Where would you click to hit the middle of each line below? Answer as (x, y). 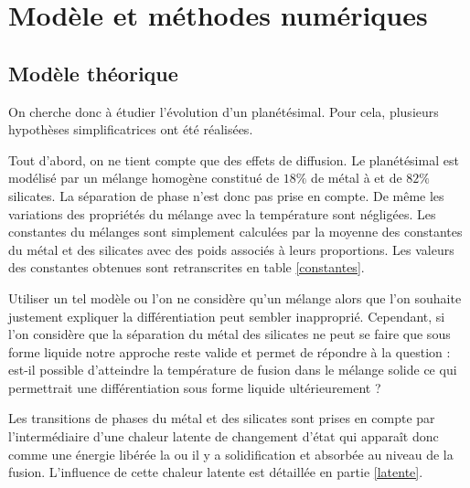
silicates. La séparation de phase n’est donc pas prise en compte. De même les (226, 195)
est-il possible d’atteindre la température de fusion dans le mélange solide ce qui (233, 370)
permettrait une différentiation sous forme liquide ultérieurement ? (195, 387)
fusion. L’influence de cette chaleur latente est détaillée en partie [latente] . (216, 472)
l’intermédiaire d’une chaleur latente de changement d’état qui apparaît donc (224, 436)
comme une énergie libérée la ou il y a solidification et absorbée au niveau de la (231, 454)
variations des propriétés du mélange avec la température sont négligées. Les (222, 213)
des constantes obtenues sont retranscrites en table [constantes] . (187, 267)
